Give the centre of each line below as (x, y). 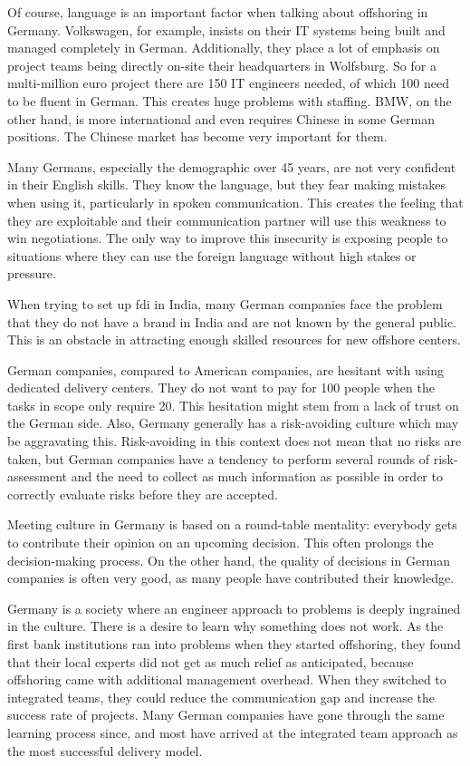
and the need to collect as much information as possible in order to (257, 476)
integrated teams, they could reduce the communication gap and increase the (221, 697)
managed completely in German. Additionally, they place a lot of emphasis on (224, 48)
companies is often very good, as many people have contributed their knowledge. (231, 578)
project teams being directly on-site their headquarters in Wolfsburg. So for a (222, 65)
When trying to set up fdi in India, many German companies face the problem (225, 303)
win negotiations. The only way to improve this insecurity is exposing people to (228, 238)
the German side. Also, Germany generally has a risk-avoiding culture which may (233, 423)
